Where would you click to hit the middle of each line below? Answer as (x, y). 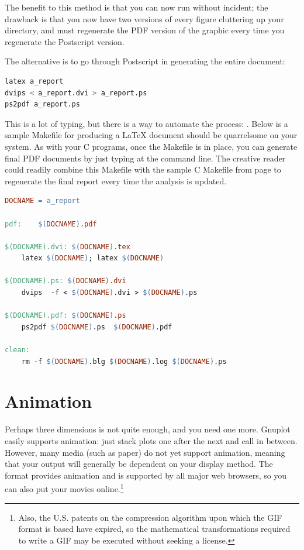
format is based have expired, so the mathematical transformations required (154, 529)
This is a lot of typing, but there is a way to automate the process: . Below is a (146, 123)
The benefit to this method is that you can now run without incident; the (137, 7)
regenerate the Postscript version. (65, 41)
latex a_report (34, 81)
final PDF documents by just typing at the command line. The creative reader (145, 158)
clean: (17, 350)
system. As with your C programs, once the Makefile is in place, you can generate (151, 146)
